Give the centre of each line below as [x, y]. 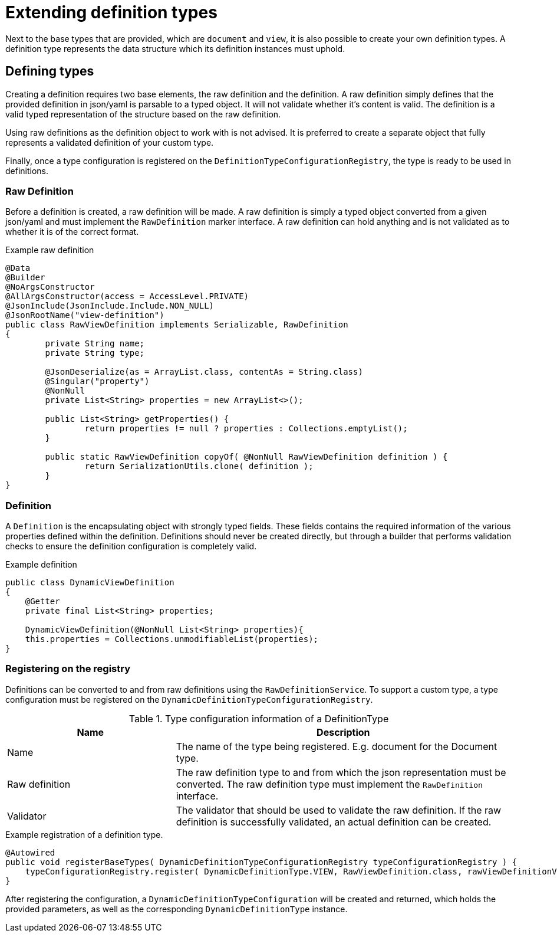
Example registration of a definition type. [84, 834]
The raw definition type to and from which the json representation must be [341, 772]
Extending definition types [111, 12]
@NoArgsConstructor [50, 287]
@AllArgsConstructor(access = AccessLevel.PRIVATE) [127, 297]
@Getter [42, 602]
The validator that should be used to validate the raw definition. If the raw [339, 810]
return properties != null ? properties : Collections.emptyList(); [246, 429]
